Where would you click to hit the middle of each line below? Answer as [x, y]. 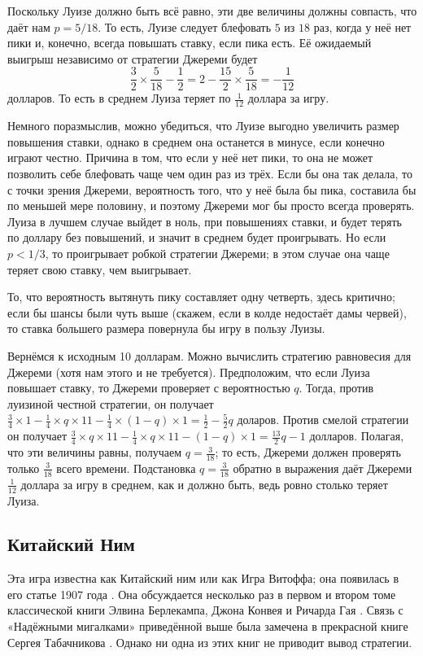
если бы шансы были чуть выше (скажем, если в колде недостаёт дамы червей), [207, 312]
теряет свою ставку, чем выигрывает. [100, 269]
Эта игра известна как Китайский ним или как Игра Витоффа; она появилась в [203, 578]
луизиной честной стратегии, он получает [111, 403]
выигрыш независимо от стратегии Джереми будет [133, 58]
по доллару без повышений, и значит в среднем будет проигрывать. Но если [197, 237]
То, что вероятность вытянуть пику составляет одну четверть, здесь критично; [201, 297]
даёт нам [29, 26]
